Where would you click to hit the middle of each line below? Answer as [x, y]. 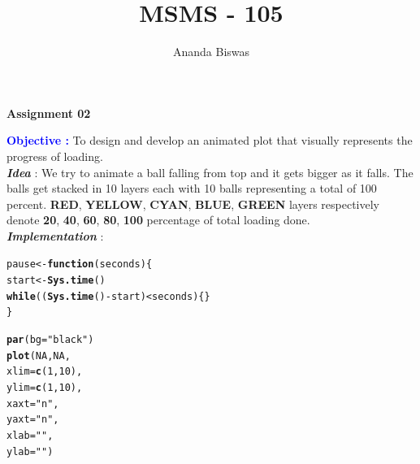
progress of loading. [55, 156]
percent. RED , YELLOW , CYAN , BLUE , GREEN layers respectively [193, 204]
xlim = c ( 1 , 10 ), [45, 372]
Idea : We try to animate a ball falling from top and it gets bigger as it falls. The [210, 172]
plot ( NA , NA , [39, 356]
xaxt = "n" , [33, 403]
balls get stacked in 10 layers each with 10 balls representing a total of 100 [192, 188]
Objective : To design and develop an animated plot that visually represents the [210, 140]
